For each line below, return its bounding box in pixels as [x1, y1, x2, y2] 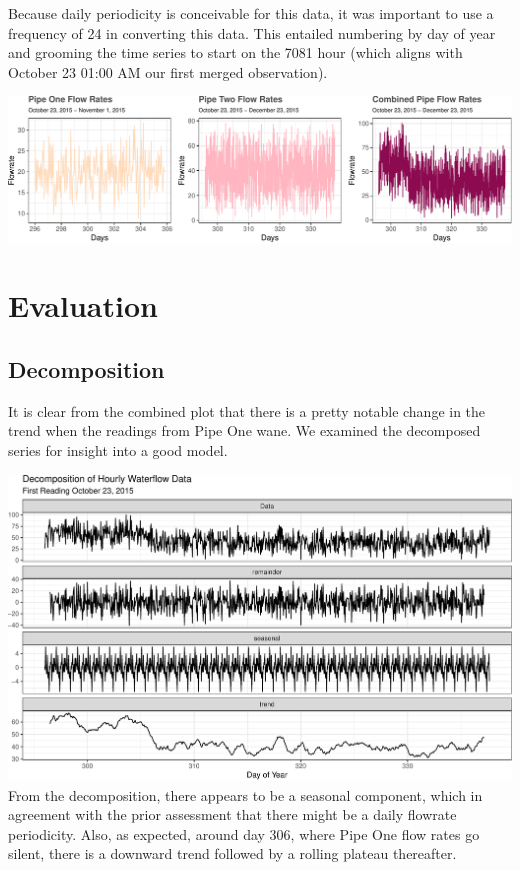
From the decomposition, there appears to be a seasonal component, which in [8, 784, 483, 805]
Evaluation [8, 285, 158, 326]
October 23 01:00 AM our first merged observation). [8, 61, 328, 82]
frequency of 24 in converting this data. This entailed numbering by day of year [8, 22, 496, 43]
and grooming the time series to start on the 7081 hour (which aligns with [8, 42, 463, 63]
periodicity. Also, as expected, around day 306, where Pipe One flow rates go [8, 823, 480, 844]
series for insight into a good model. [8, 439, 228, 460]
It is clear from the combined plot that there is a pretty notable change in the [8, 400, 486, 421]
